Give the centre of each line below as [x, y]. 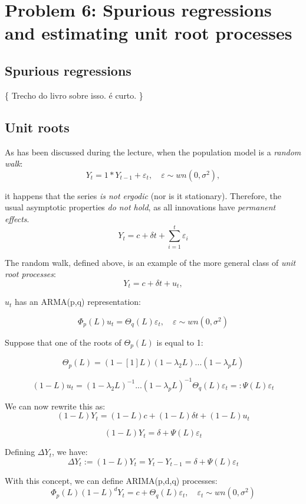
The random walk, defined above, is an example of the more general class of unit [150, 262]
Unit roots [37, 127]
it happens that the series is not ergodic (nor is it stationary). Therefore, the [143, 195]
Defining [20, 452]
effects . [17, 218]
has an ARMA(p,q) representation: [78, 302]
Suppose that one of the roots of [63, 342]
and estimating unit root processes [149, 33]
